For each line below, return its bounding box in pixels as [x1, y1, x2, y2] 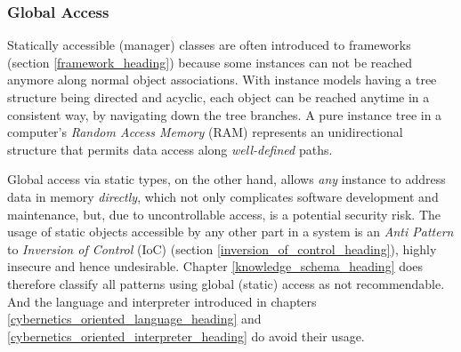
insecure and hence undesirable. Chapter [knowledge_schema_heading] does [7, 257, 424, 276]
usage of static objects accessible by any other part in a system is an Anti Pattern [7, 222, 454, 241]
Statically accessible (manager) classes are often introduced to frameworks [7, 36, 411, 54]
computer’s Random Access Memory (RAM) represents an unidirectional [7, 123, 403, 141]
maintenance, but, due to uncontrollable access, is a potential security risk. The [7, 204, 441, 223]
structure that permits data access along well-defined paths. [7, 140, 333, 158]
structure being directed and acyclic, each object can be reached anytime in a [7, 88, 430, 106]
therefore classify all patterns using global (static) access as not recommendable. [7, 274, 445, 292]
